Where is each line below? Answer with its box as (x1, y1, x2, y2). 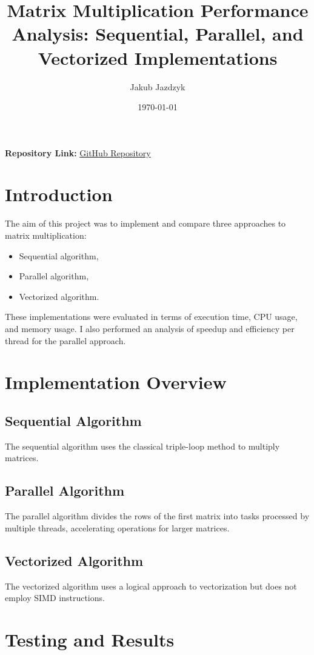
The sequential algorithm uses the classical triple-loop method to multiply (5, 439, 280, 452)
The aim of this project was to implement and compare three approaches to (5, 217, 286, 230)
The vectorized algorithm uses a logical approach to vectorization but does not (5, 579, 297, 592)
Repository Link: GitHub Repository (5, 146, 151, 159)
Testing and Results (5, 627, 175, 651)
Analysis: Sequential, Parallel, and (12, 21, 304, 46)
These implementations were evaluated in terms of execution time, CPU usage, (5, 310, 298, 323)
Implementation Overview (5, 370, 227, 394)
